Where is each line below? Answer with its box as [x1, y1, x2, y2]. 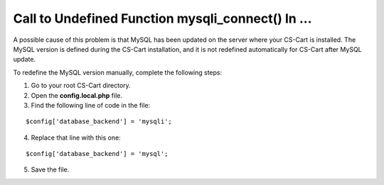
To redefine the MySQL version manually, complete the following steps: [13, 68, 223, 77]
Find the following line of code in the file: [31, 101, 151, 109]
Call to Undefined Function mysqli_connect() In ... [13, 11, 312, 26]
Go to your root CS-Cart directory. [31, 82, 131, 90]
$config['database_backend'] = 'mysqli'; [26, 118, 172, 125]
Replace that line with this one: [31, 133, 121, 142]
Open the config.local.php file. [31, 91, 122, 99]
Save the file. [31, 165, 70, 174]
